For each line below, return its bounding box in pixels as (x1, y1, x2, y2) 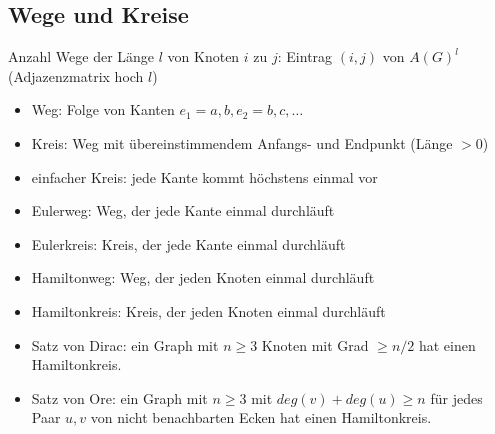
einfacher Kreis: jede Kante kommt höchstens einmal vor (31, 166, 378, 187)
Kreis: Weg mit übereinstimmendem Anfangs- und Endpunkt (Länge (31, 132, 453, 153)
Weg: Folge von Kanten (31, 99, 175, 120)
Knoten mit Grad (261, 334, 369, 355)
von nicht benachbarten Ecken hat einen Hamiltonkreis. (90, 407, 432, 428)
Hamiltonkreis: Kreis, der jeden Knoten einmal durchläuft (31, 300, 386, 321)
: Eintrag (277, 46, 333, 67)
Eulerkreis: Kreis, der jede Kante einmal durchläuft (31, 233, 346, 254)
